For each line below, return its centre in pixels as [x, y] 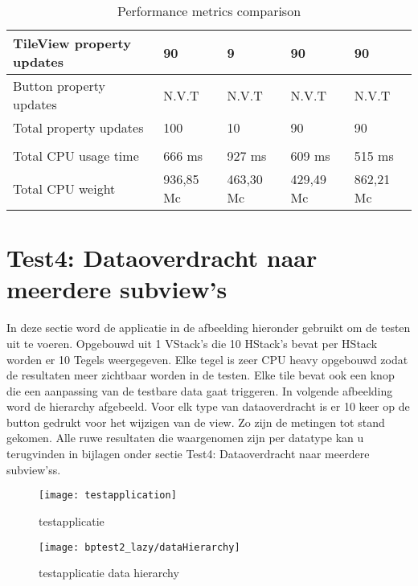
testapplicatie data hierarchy [109, 573]
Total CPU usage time [76, 156]
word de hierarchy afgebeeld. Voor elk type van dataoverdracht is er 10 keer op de [208, 406]
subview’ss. [34, 469]
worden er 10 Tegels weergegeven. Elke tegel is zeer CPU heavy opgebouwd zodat [207, 359]
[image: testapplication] [108, 496]
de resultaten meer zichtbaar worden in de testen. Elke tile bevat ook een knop [201, 375]
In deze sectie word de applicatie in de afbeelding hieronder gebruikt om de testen [209, 328]
